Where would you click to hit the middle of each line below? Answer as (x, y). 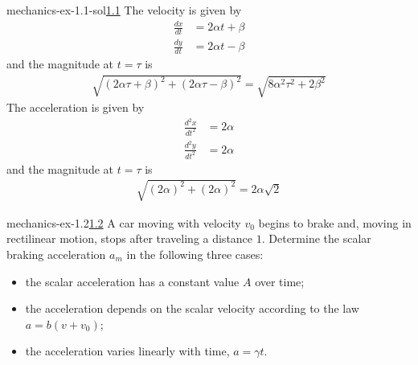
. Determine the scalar (316, 238)
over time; (280, 281)
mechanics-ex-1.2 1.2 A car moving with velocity (124, 222)
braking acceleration (56, 254)
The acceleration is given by (76, 107)
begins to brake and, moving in (335, 222)
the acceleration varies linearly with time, (127, 351)
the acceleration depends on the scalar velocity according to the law (192, 308)
